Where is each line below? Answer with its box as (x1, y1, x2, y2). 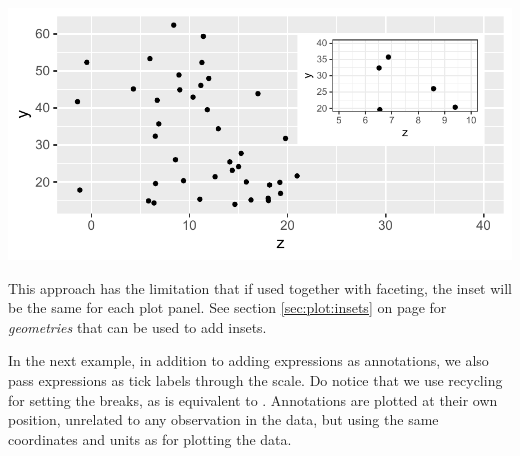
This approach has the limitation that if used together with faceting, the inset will (8, 277, 513, 298)
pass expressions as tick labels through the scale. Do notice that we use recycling (8, 369, 503, 390)
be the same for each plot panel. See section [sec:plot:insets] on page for (8, 297, 447, 318)
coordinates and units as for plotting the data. (8, 428, 292, 449)
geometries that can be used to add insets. (8, 316, 267, 337)
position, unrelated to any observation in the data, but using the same (8, 409, 439, 430)
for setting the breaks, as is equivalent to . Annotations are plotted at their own (8, 389, 498, 410)
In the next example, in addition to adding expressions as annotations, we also (8, 350, 489, 371)
